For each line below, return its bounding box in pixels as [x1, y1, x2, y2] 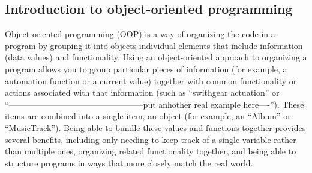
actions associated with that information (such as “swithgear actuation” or [5, 86, 280, 99]
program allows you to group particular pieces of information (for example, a [5, 62, 287, 75]
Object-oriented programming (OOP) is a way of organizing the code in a [5, 28, 275, 40]
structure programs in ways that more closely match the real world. [5, 156, 253, 169]
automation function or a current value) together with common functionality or [5, 74, 297, 87]
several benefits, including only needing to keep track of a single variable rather [5, 133, 296, 145]
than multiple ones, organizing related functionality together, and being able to [5, 145, 296, 157]
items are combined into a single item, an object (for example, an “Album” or [5, 110, 291, 122]
